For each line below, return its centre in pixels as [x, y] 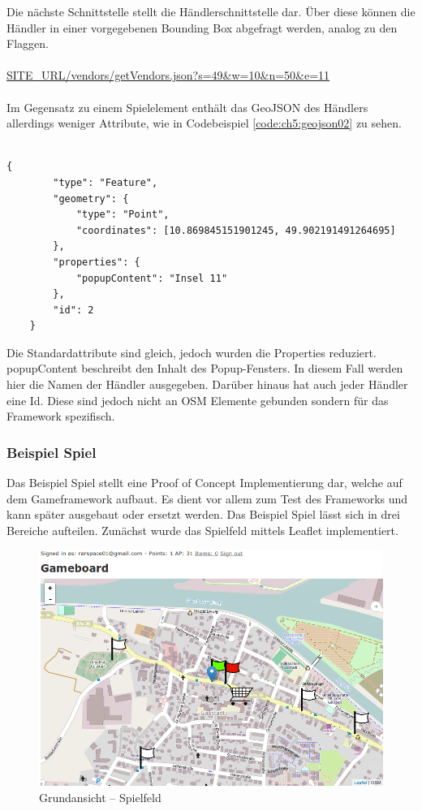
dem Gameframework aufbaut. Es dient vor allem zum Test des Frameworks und [207, 498]
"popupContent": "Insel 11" [152, 278]
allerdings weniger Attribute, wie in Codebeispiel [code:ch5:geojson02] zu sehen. [204, 123]
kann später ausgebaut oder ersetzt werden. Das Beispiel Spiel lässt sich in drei [203, 514]
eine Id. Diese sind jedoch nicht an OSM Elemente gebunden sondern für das [198, 400]
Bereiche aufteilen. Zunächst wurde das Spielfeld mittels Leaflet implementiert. [202, 530]
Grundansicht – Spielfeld [100, 798]
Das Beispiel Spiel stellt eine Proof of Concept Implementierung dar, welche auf [205, 483]
